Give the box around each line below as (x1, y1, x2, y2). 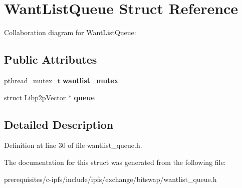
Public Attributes (4, 52, 97, 67)
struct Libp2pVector (4, 92, 66, 102)
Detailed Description (4, 116, 114, 132)
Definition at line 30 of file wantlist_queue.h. (4, 140, 142, 150)
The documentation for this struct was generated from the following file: (4, 156, 226, 167)
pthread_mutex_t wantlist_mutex (4, 75, 119, 85)
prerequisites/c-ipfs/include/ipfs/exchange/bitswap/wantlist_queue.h (4, 173, 217, 184)
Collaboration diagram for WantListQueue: (4, 27, 136, 38)
